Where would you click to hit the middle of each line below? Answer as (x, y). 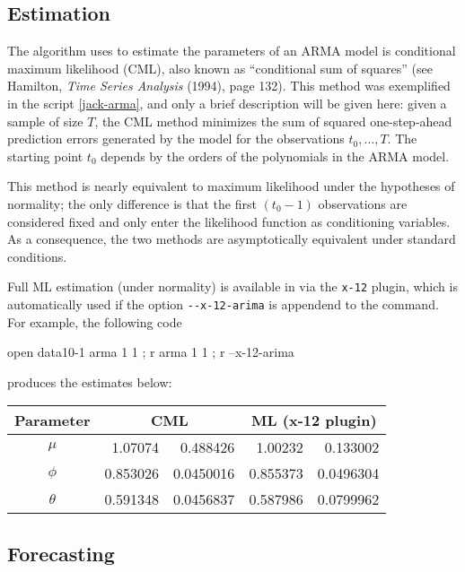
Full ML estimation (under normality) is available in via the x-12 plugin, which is (232, 286)
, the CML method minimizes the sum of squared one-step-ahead (273, 121)
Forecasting (61, 553)
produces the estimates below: (90, 381)
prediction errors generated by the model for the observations (176, 139)
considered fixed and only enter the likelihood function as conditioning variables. (229, 221)
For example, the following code (95, 321)
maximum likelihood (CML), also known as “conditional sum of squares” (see (220, 68)
